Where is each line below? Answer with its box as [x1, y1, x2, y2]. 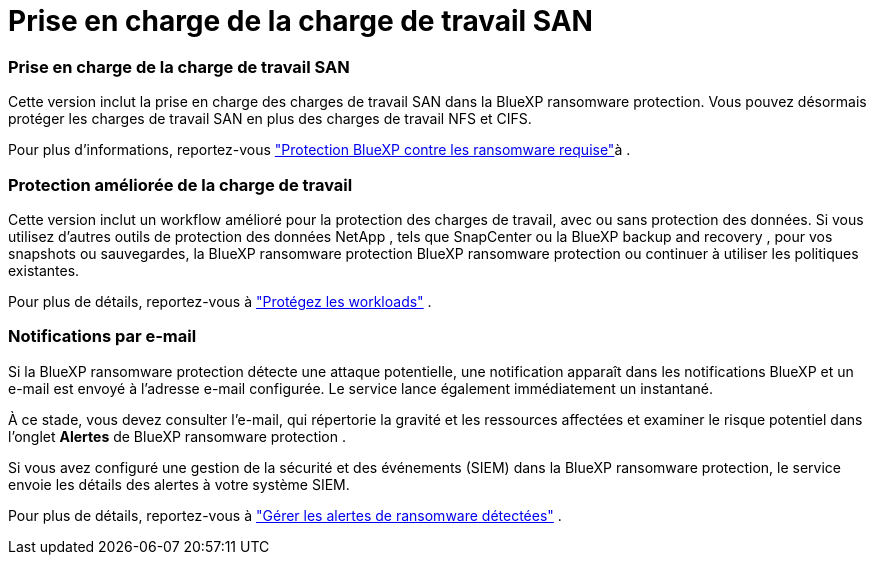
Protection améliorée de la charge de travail [8, 174, 353, 195]
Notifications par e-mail [8, 326, 197, 347]
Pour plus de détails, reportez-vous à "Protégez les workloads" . [8, 292, 432, 310]
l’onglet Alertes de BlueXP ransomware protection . [8, 427, 346, 445]
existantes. [8, 261, 80, 279]
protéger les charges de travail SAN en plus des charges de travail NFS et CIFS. [8, 110, 532, 128]
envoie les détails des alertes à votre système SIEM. [8, 475, 350, 493]
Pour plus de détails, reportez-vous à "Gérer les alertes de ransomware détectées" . [8, 506, 562, 524]
